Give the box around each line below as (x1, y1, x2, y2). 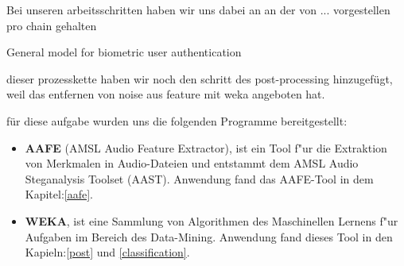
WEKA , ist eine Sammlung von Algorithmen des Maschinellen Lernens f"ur (25, 212, 398, 229)
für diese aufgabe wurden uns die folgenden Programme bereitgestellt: (6, 112, 348, 129)
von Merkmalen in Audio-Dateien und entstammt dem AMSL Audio (25, 155, 359, 172)
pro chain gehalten (6, 17, 97, 33)
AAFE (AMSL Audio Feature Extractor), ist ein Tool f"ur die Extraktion (25, 139, 387, 156)
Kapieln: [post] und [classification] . (25, 244, 190, 260)
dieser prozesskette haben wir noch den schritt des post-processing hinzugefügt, (6, 70, 393, 87)
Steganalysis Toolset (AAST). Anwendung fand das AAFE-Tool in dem (25, 170, 374, 187)
